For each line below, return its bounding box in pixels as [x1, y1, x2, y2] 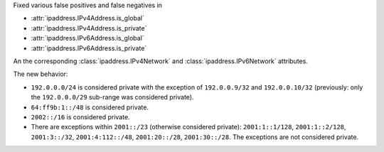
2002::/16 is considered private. [31, 112, 131, 121]
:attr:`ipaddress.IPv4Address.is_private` [31, 23, 147, 32]
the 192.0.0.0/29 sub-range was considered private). [31, 93, 194, 102]
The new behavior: [13, 70, 68, 78]
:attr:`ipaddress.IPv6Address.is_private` [31, 43, 147, 53]
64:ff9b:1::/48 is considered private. [31, 103, 149, 112]
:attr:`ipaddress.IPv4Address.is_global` [31, 14, 145, 23]
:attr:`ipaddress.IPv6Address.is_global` [31, 34, 145, 43]
